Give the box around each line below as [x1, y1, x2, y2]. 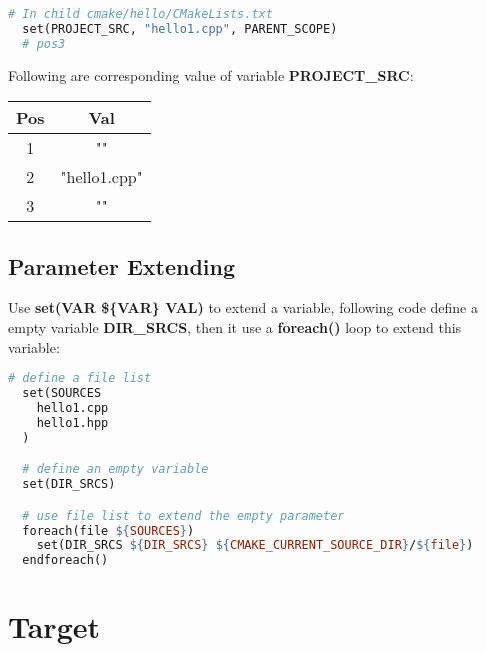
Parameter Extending [8, 250, 236, 281]
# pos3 [22, 36, 66, 51]
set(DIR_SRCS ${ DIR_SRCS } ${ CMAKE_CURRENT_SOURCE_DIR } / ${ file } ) [36, 538, 474, 553]
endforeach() [22, 553, 109, 568]
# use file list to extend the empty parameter [22, 508, 345, 523]
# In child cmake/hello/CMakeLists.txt [8, 7, 273, 21]
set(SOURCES [22, 386, 102, 401]
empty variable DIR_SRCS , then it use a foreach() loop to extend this [8, 317, 462, 338]
